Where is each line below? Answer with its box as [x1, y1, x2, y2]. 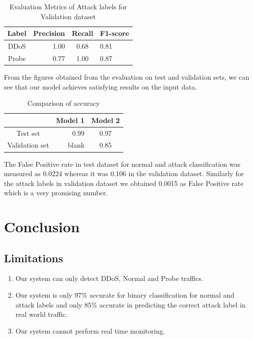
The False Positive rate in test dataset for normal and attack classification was [4, 158, 241, 169]
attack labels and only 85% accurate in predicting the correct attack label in [15, 299, 246, 309]
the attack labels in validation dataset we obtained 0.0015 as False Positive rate [4, 178, 244, 188]
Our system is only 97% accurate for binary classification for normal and [15, 290, 234, 300]
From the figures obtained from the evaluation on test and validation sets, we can [4, 71, 250, 82]
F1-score [100, 28, 129, 38]
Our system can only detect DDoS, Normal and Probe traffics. [15, 273, 203, 283]
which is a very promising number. [4, 187, 108, 198]
